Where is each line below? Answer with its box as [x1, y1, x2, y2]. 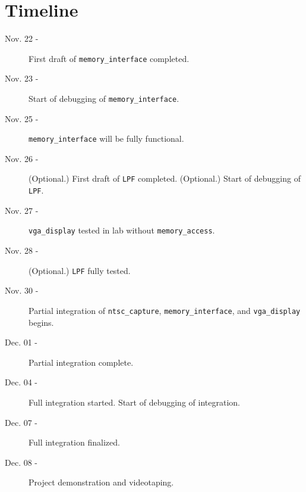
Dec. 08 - [5, 456, 38, 468]
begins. [29, 316, 54, 328]
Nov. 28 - [5, 244, 39, 257]
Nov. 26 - [5, 152, 39, 164]
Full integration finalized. [29, 436, 120, 449]
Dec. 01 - [5, 336, 38, 348]
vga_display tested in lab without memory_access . [29, 224, 215, 236]
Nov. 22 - [5, 32, 39, 45]
